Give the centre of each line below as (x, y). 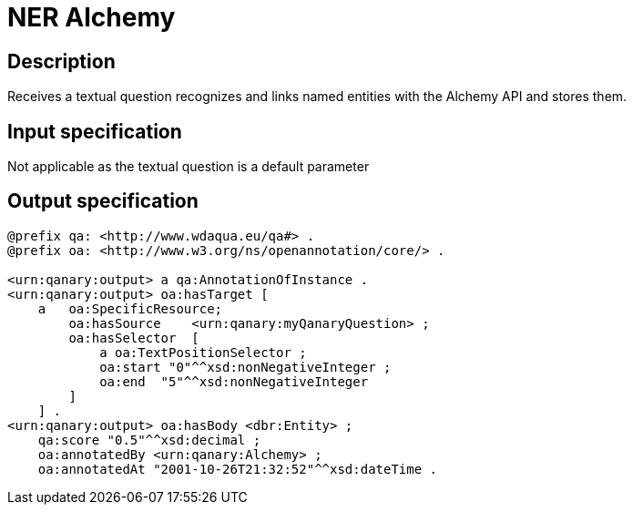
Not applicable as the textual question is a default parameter (189, 167)
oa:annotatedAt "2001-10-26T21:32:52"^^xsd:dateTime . (238, 469)
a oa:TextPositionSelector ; (203, 352)
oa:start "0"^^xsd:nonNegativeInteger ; (245, 367)
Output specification (103, 201)
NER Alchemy (92, 17)
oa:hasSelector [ (134, 338)
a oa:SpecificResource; (130, 308)
